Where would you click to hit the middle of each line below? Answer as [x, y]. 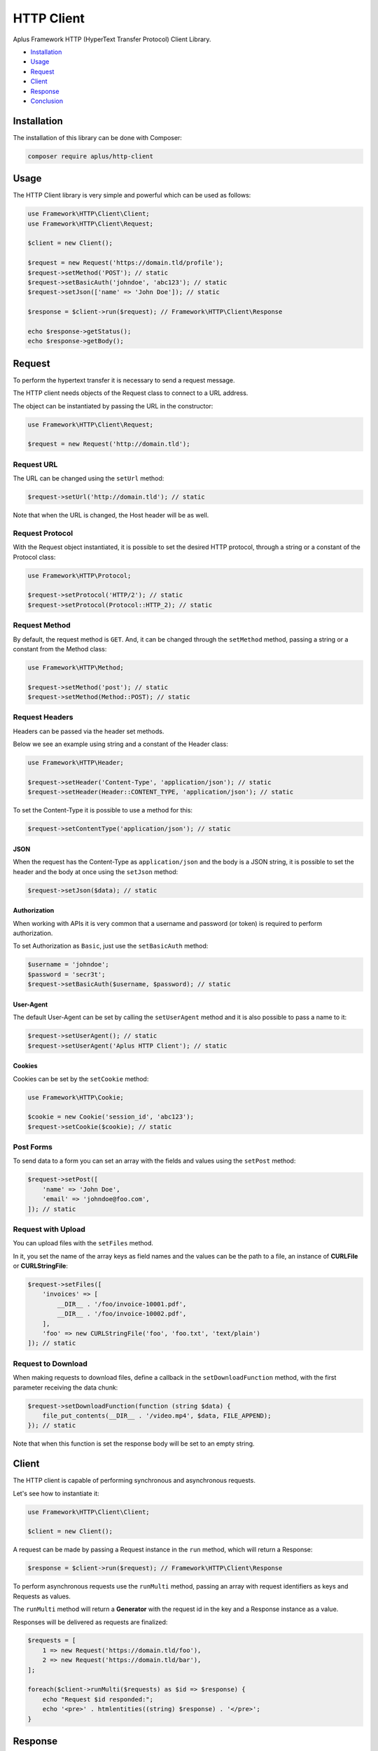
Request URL [35, 464]
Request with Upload [49, 1229]
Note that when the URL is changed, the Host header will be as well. [111, 515]
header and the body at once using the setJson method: [96, 871]
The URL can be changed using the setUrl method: [89, 478]
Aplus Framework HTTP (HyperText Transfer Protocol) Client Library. [112, 39]
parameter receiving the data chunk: [65, 1387]
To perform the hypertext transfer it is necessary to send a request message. [124, 380]
